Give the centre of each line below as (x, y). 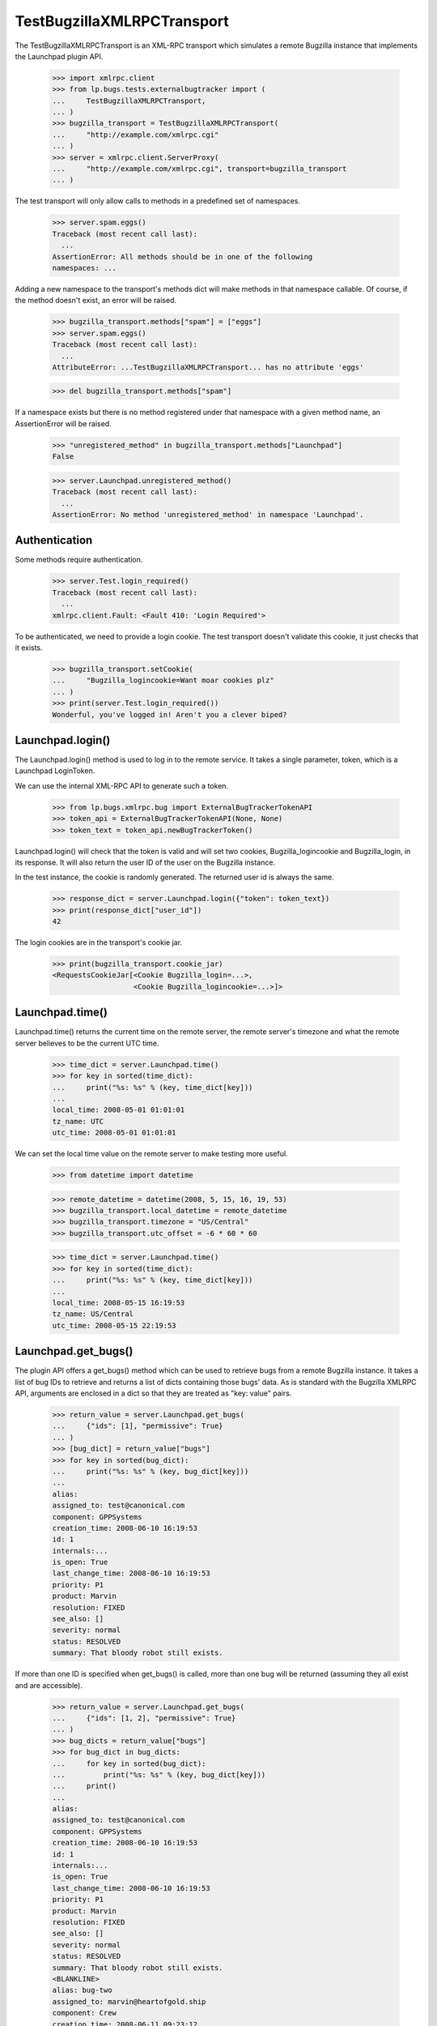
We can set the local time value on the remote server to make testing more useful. (151, 1154)
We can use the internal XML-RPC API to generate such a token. (122, 785)
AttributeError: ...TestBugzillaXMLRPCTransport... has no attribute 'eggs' (208, 367)
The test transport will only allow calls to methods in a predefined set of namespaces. (158, 201)
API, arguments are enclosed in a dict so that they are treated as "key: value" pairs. (153, 1393)
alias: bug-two (82, 1990)
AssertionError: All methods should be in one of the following (182, 256)
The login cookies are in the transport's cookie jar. (98, 942)
